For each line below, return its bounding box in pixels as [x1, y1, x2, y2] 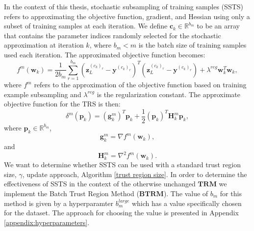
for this [220, 188, 242, 198]
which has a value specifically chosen [131, 198, 242, 208]
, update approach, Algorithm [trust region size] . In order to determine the [22, 169, 247, 179]
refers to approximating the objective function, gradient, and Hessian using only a [4, 11, 250, 21]
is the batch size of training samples [138, 40, 247, 50]
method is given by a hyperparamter [4, 198, 114, 208]
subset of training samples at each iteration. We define [4, 21, 168, 31]
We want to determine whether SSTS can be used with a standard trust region [4, 159, 241, 170]
